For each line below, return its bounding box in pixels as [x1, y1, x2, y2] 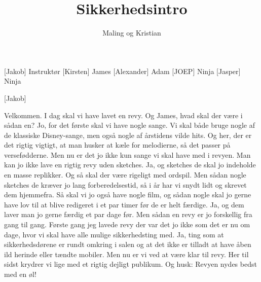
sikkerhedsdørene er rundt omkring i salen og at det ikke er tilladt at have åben [4, 239, 251, 250]
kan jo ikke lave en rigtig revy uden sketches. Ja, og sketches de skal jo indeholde [4, 159, 256, 170]
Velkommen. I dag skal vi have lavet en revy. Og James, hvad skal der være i [4, 110, 243, 120]
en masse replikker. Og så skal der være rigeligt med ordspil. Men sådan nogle [4, 169, 246, 180]
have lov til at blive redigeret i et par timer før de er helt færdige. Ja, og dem [4, 199, 244, 209]
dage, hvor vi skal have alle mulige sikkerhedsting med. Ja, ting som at [4, 229, 224, 239]
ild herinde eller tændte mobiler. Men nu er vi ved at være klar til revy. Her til [4, 249, 249, 259]
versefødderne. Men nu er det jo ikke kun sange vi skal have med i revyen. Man [4, 149, 251, 160]
